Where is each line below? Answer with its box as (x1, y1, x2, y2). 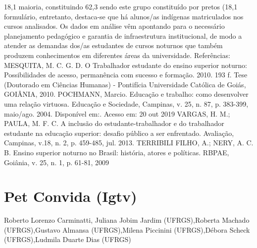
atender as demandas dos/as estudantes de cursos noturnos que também (4, 40, 223, 51)
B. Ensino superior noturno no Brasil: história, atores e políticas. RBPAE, (4, 147, 229, 157)
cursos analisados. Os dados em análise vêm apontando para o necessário (4, 21, 225, 31)
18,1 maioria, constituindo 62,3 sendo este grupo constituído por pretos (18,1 (4, 1, 238, 11)
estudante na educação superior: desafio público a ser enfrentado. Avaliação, (4, 127, 234, 138)
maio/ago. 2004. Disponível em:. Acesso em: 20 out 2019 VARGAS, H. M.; (4, 108, 230, 119)
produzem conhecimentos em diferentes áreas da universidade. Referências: (4, 50, 230, 60)
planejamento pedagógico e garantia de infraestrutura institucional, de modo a (4, 30, 242, 41)
